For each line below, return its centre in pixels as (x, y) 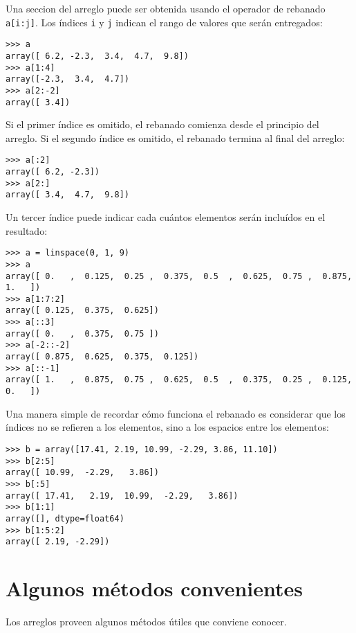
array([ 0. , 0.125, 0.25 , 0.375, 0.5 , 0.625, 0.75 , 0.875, (179, 276)
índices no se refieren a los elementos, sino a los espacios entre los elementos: (167, 427)
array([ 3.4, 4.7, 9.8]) (67, 195)
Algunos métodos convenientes (154, 588)
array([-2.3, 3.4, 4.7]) (67, 79)
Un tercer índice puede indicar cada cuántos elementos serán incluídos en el (166, 217)
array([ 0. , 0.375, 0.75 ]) (82, 333)
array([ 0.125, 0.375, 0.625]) (82, 311)
